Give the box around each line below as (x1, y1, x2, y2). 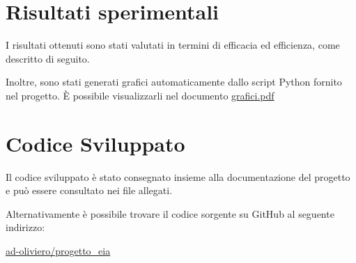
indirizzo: (6, 220, 45, 234)
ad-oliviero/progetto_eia (6, 244, 111, 257)
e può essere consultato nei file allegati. (6, 183, 173, 198)
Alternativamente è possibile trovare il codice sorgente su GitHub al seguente (6, 206, 334, 221)
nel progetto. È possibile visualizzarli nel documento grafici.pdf (6, 88, 274, 102)
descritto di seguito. (6, 51, 90, 65)
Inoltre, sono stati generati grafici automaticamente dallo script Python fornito (6, 74, 342, 89)
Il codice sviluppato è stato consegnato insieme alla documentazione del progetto (6, 169, 350, 184)
